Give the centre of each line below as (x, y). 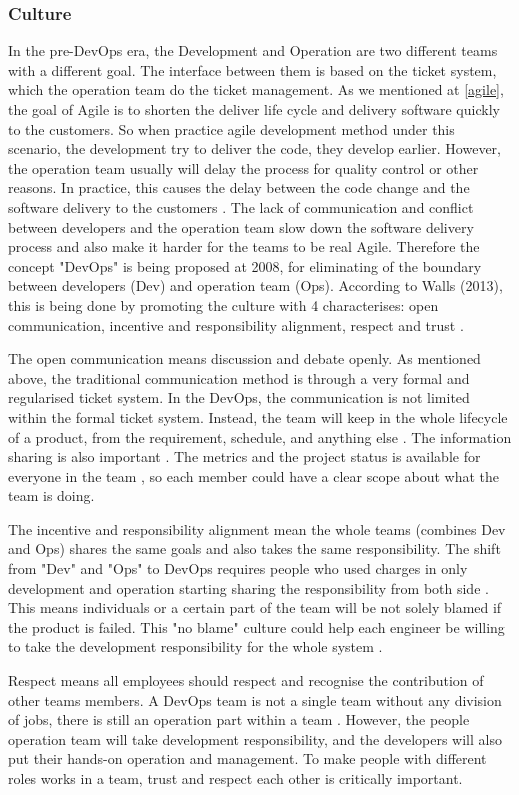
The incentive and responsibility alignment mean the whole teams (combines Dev (257, 528)
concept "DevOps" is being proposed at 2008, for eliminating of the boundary (245, 265)
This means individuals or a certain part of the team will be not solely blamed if (255, 607)
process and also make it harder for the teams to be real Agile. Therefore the (244, 246)
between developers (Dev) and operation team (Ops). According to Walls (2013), (255, 285)
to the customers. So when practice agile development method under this (231, 128)
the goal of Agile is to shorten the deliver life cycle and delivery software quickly (254, 109)
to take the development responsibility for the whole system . (195, 646)
